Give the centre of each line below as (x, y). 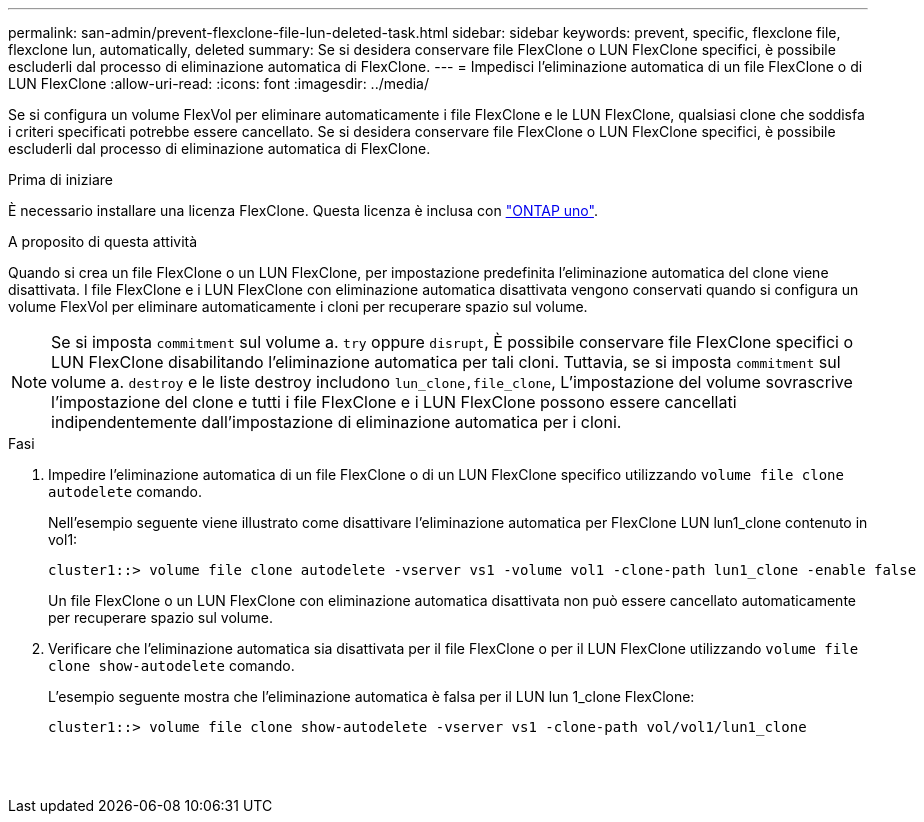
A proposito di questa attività (103, 241)
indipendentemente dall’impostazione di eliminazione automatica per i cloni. (336, 422)
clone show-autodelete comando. (171, 665)
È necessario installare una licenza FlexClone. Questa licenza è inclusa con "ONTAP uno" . (303, 210)
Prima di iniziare (60, 179)
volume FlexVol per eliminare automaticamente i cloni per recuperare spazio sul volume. (298, 306)
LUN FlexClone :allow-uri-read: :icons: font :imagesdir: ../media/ (219, 83)
